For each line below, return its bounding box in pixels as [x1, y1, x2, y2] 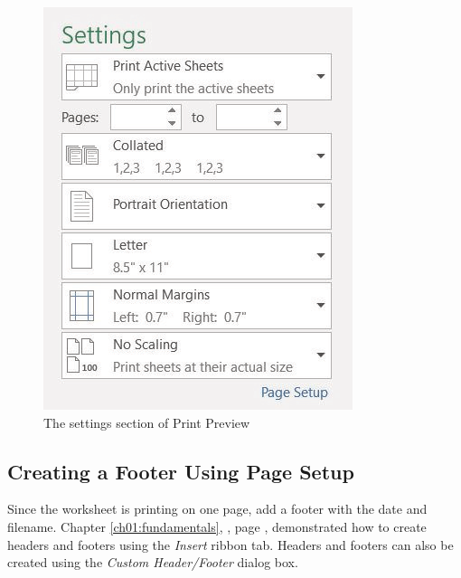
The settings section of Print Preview [43, 412, 250, 431]
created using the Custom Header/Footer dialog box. [7, 553, 298, 572]
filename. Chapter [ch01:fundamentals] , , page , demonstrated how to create [7, 516, 427, 535]
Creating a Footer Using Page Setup [7, 457, 354, 485]
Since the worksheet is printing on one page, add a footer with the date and [7, 499, 428, 518]
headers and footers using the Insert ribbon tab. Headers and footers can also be [7, 535, 454, 554]
